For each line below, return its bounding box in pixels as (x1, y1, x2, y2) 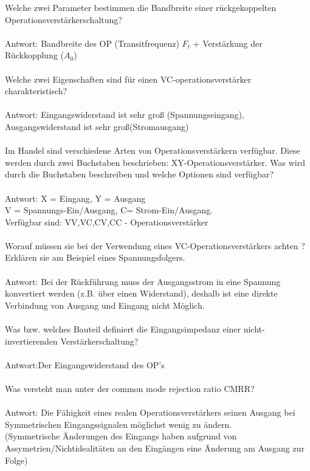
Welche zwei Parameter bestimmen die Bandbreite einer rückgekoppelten (5, 1, 277, 13)
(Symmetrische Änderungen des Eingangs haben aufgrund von (5, 430, 237, 442)
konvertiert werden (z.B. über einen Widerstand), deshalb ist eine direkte (5, 287, 278, 300)
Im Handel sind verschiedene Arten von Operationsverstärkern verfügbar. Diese (5, 144, 300, 157)
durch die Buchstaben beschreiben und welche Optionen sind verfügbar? (5, 168, 274, 180)
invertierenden (5, 334, 58, 347)
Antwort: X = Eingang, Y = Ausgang (5, 191, 146, 204)
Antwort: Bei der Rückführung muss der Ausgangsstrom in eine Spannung (5, 275, 281, 287)
